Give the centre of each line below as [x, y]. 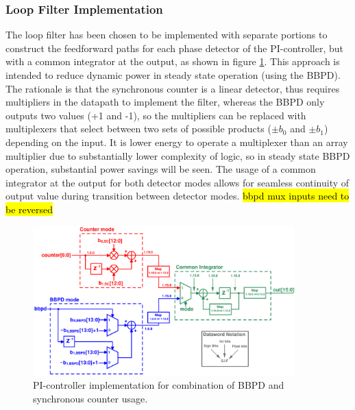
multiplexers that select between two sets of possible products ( [138, 129]
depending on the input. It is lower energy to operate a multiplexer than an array [177, 142]
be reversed [29, 209]
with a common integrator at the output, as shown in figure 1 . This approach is [173, 61]
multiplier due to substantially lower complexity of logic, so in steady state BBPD [178, 155]
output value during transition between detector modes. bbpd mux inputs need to [177, 196]
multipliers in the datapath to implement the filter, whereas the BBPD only [165, 102]
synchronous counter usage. [90, 399]
